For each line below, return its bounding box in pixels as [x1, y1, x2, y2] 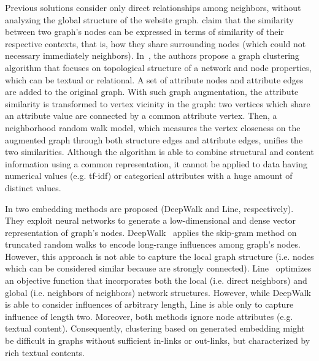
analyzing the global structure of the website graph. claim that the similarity [5, 13, 294, 26]
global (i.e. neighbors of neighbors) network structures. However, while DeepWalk [5, 286, 311, 298]
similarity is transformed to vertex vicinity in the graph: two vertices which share [5, 97, 310, 110]
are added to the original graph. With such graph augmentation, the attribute [5, 85, 299, 98]
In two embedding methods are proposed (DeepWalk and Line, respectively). [5, 202, 294, 215]
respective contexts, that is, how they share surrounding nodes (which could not [5, 37, 306, 50]
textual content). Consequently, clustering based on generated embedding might [5, 322, 305, 335]
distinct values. [5, 181, 61, 194]
